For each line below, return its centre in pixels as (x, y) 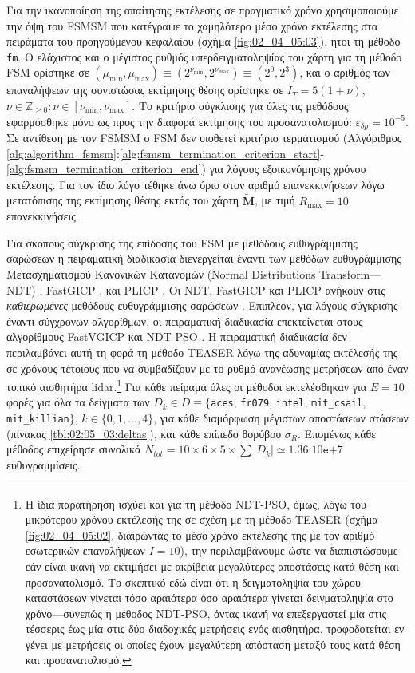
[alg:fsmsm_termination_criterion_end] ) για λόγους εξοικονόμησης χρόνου (186, 169)
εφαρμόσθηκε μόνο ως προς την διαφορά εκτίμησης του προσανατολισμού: (179, 121)
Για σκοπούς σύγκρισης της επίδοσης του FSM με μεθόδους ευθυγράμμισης (182, 242)
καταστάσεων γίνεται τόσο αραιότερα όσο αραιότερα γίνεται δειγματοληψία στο (209, 598)
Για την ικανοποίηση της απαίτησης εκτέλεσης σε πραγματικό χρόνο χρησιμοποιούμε (203, 10)
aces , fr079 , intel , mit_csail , (289, 402)
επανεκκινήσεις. (43, 216)
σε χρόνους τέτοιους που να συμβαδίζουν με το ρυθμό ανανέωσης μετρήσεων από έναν (207, 368)
